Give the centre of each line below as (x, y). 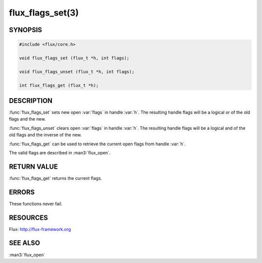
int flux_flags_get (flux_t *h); (59, 85)
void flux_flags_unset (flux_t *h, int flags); (77, 71)
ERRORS (22, 192)
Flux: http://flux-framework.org (40, 229)
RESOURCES (28, 218)
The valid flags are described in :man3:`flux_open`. (60, 153)
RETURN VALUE (33, 167)
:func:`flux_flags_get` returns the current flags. (56, 178)
